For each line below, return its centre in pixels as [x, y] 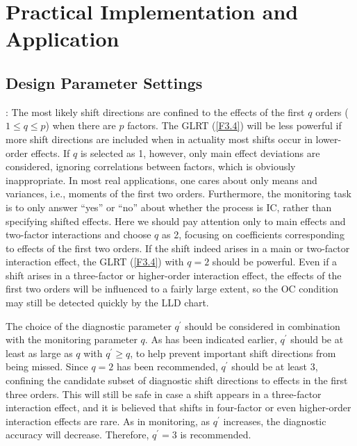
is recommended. [216, 435]
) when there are [81, 125]
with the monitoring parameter [72, 339]
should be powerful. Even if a [275, 262]
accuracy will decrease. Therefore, [77, 435]
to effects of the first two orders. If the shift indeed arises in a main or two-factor [178, 248]
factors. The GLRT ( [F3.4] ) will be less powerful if [234, 125]
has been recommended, [167, 366]
